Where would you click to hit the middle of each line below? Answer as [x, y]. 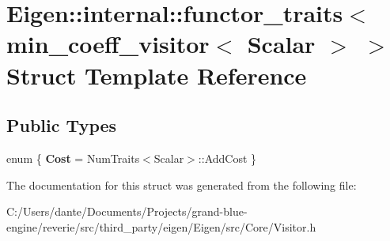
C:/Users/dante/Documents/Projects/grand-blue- [127, 211]
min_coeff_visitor [108, 44]
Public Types [62, 125]
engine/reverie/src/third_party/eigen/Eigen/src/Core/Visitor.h [161, 226]
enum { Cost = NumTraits [73, 158]
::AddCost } [227, 158]
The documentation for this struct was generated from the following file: [182, 185]
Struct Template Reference [157, 75]
